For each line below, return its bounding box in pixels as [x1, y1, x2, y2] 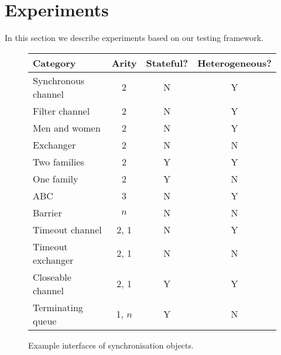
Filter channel [33, 104, 90, 118]
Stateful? [146, 56, 189, 70]
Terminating [33, 300, 83, 314]
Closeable [33, 270, 71, 284]
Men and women [33, 120, 101, 135]
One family [33, 171, 78, 185]
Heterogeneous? [197, 56, 272, 70]
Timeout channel [33, 222, 102, 236]
